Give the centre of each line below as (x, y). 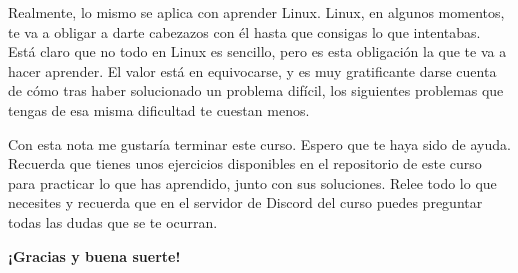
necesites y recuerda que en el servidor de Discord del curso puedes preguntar (245, 202)
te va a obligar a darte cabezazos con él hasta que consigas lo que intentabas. (244, 31)
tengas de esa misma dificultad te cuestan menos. (159, 109)
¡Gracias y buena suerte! (94, 255)
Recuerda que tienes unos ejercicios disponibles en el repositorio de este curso (245, 163)
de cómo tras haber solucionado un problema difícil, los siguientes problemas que (256, 90)
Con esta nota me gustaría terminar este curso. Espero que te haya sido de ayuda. (259, 143)
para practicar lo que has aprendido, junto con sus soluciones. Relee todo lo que (252, 182)
